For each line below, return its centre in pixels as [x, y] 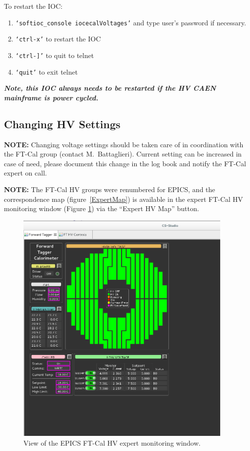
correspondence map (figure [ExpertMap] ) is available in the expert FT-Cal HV [124, 199]
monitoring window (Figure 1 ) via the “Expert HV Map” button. [102, 208]
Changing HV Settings [62, 124]
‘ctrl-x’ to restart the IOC [58, 39]
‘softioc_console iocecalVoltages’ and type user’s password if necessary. [131, 22]
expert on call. [25, 173]
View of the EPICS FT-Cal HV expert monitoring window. [112, 442]
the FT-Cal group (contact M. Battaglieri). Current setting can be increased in [123, 154]
